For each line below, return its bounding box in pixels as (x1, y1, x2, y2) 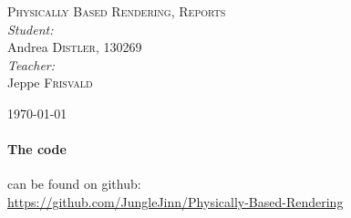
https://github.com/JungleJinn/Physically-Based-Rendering (7, 192, 344, 211)
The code (7, 140, 67, 159)
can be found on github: (7, 174, 141, 193)
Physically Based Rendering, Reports (7, 2, 226, 20)
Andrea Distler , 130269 (7, 37, 142, 57)
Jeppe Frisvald (7, 73, 93, 92)
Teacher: (7, 55, 56, 74)
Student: (7, 19, 54, 38)
